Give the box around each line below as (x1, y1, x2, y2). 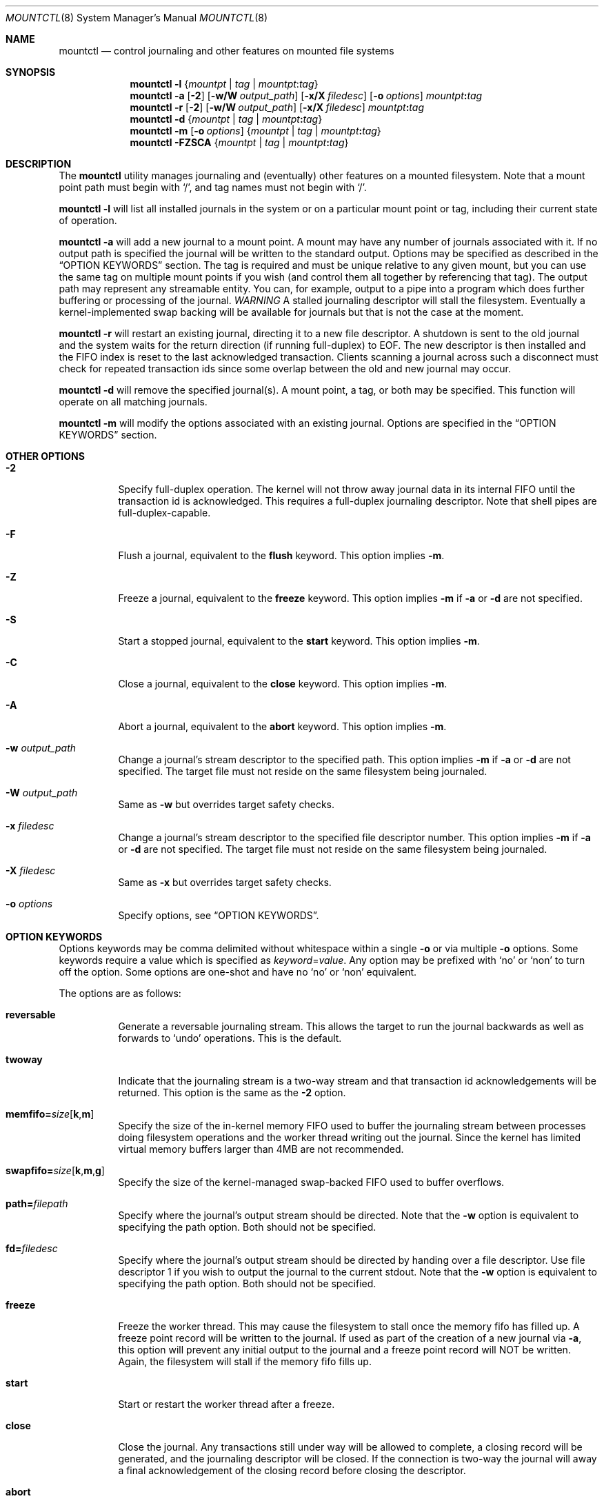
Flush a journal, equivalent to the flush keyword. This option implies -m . (118, 550, 445, 561)
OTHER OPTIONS (6, 450, 85, 462)
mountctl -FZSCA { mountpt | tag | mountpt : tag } (130, 137, 349, 148)
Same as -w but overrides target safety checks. (118, 798, 334, 810)
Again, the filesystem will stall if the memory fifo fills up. (118, 1356, 372, 1367)
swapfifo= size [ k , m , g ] (6, 1165, 105, 1176)
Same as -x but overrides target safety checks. (118, 876, 332, 888)
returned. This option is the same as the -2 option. (118, 1087, 346, 1098)
